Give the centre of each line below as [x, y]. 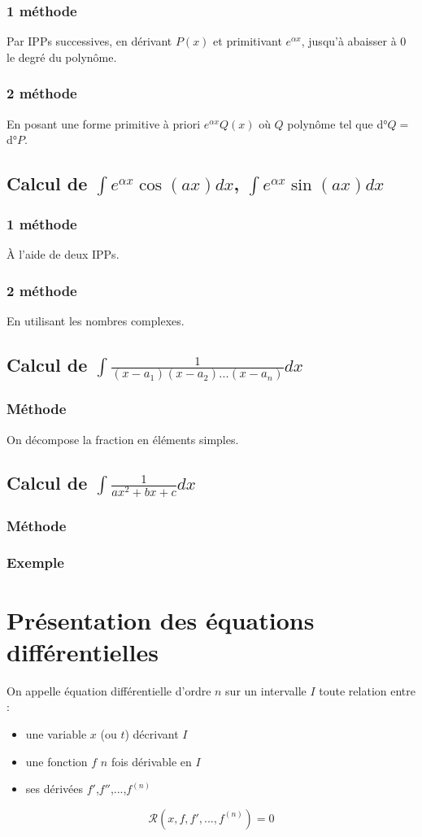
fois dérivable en [151, 761]
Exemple [35, 562]
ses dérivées [54, 789]
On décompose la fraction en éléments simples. [123, 439]
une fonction [57, 761]
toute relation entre [368, 690]
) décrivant [152, 733]
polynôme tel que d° [337, 123]
